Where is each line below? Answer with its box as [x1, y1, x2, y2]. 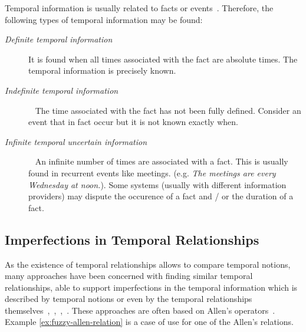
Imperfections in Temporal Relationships [5, 230, 259, 248]
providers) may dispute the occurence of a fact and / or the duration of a [28, 190, 294, 202]
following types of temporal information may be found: [5, 13, 203, 25]
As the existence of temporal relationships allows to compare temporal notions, [5, 258, 291, 270]
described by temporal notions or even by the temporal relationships [5, 292, 252, 305]
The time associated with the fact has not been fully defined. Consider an [35, 104, 301, 116]
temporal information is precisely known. [28, 64, 176, 77]
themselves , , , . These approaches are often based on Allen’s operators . [5, 304, 275, 316]
